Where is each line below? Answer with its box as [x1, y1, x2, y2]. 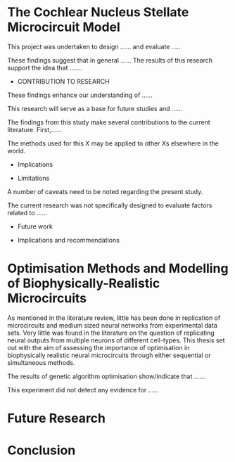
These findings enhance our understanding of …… [7, 91, 153, 99]
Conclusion [7, 442, 76, 458]
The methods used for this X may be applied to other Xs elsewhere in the [7, 139, 220, 148]
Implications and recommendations [17, 236, 120, 244]
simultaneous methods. [7, 358, 75, 366]
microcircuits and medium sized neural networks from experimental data [7, 321, 218, 329]
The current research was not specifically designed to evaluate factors [7, 201, 212, 210]
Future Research [7, 411, 106, 426]
